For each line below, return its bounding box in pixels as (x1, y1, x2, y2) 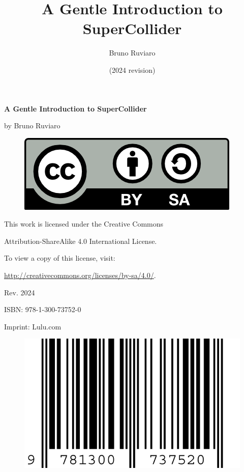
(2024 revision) (109, 64, 156, 75)
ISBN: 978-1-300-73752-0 (4, 304, 81, 315)
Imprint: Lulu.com (4, 321, 62, 331)
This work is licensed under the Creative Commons (4, 218, 164, 229)
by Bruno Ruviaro (4, 120, 60, 131)
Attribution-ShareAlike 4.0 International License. (4, 235, 157, 246)
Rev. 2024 (4, 287, 35, 297)
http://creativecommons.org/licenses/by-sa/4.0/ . (4, 270, 156, 281)
